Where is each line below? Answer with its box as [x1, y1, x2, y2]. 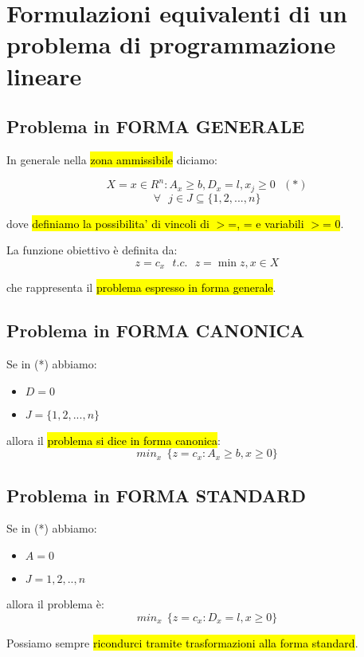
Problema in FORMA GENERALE [6, 114, 305, 139]
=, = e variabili [228, 214, 304, 231]
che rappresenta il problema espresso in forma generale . [6, 279, 276, 296]
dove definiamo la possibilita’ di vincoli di [6, 214, 209, 231]
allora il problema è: [6, 595, 104, 612]
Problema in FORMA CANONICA [6, 318, 305, 343]
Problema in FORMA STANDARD [6, 482, 306, 507]
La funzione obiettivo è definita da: [6, 242, 178, 258]
